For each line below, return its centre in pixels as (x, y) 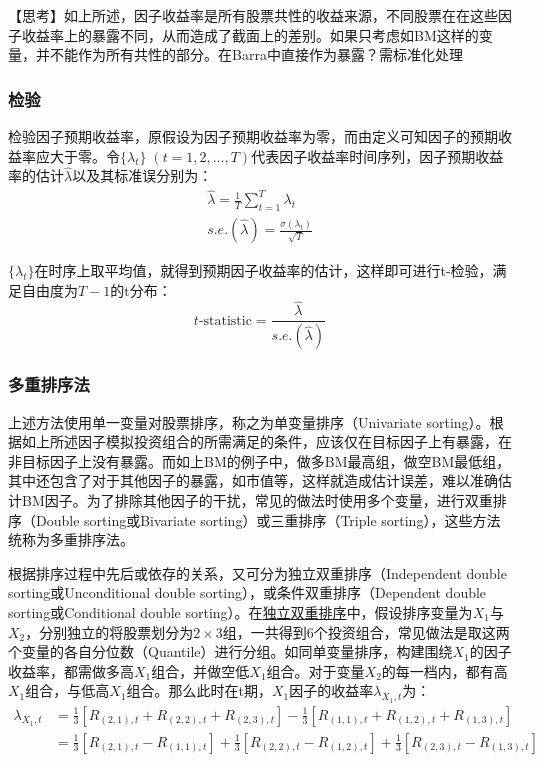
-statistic (225, 320)
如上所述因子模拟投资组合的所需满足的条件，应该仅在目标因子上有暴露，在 (266, 441)
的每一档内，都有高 (444, 670)
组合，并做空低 (200, 670)
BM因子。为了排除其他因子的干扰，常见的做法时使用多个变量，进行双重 (257, 499)
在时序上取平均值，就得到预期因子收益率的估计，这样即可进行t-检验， (263, 270)
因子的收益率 (331, 690)
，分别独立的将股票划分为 (109, 631)
